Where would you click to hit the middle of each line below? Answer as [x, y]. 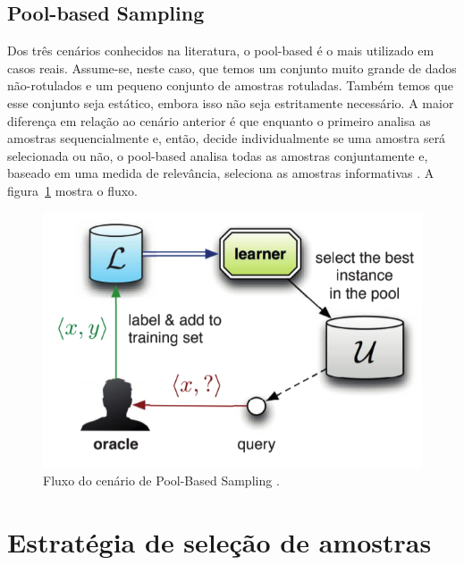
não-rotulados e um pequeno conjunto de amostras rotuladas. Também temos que [231, 85]
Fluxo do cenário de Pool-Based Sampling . [161, 481]
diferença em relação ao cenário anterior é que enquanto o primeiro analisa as [219, 120]
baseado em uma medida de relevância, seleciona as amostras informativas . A [221, 173]
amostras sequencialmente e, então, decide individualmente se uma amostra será [227, 138]
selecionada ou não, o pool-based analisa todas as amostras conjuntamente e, [218, 155]
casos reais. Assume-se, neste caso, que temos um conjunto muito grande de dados [232, 67]
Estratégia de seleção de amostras [219, 541]
